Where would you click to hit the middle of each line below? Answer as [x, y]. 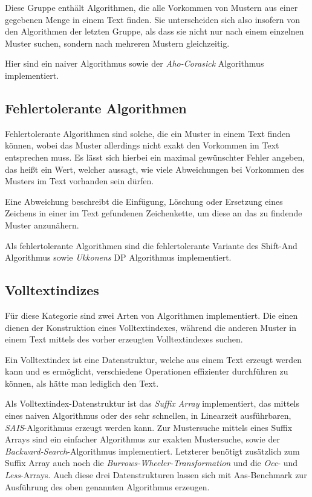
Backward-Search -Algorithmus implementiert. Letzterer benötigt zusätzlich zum [152, 451]
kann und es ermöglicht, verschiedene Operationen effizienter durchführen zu [147, 371]
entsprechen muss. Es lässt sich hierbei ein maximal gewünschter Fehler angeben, [155, 157]
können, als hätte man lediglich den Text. [82, 383]
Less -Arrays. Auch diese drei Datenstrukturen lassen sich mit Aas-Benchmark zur [156, 475]
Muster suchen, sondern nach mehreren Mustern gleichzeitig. [117, 43]
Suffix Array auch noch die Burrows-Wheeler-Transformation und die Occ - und [151, 463]
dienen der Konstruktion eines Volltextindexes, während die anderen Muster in [151, 327]
